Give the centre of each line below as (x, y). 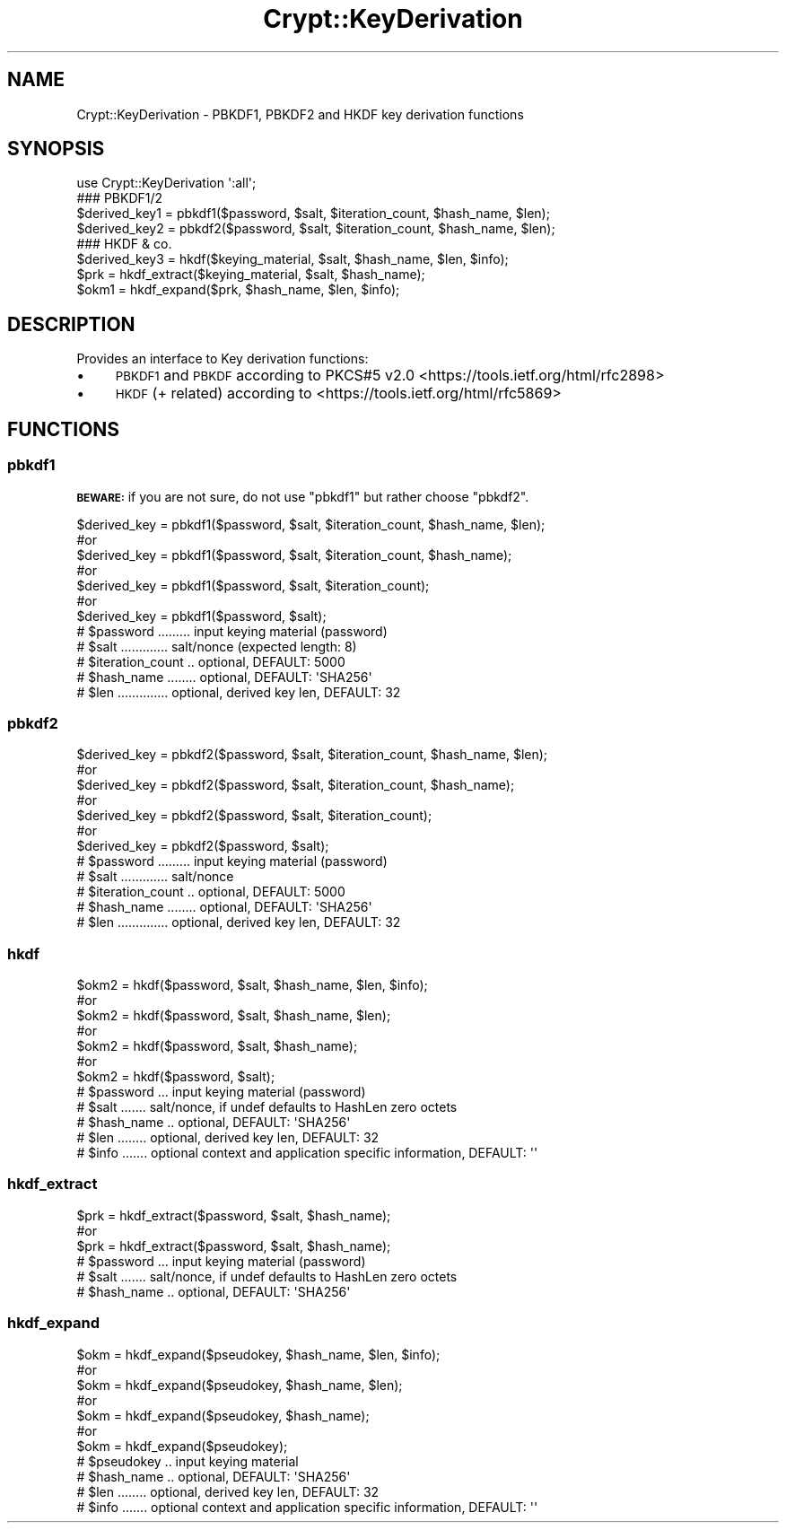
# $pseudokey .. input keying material (188, 1461)
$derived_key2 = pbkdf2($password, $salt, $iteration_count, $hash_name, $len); (316, 229)
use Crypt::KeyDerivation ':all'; (166, 183)
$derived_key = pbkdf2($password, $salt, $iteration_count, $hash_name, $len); (312, 755)
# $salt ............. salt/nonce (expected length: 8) (217, 646)
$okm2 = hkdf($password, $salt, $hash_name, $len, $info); (252, 985)
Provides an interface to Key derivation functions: (223, 359)
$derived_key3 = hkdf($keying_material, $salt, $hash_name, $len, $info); (293, 259)
